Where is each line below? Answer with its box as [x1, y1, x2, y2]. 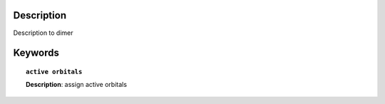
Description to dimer [13, 28, 74, 37]
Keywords [13, 47, 60, 59]
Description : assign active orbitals [26, 80, 128, 89]
